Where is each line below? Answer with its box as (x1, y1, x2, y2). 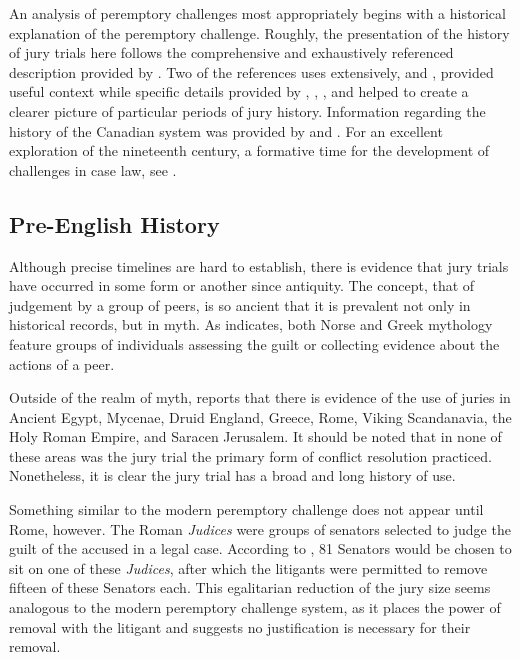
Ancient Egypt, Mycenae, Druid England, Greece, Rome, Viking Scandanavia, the (9, 406, 512, 427)
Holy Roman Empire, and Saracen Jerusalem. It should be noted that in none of (9, 426, 502, 447)
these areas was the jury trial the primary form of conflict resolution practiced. (9, 445, 492, 466)
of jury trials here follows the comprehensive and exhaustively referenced (9, 42, 454, 63)
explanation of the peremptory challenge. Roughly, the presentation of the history (9, 22, 510, 43)
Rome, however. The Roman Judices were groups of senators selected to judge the (9, 518, 511, 539)
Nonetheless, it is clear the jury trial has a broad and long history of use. (9, 465, 456, 486)
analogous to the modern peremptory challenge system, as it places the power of (9, 597, 501, 618)
